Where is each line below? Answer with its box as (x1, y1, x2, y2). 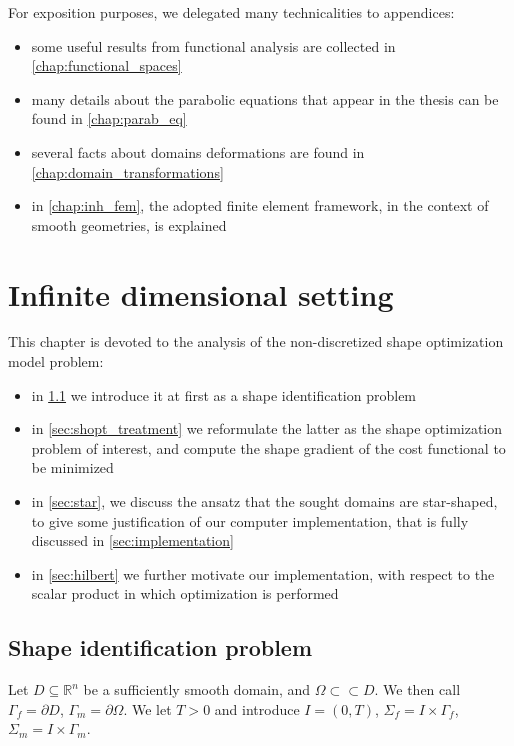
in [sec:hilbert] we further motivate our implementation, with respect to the (31, 563, 495, 584)
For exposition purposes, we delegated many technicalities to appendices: (8, 2, 455, 22)
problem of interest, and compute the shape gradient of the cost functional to (31, 437, 506, 458)
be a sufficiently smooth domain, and (83, 679, 311, 700)
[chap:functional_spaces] (31, 55, 182, 76)
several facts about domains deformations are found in (31, 141, 365, 162)
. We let (123, 698, 172, 719)
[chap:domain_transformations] (31, 161, 224, 182)
